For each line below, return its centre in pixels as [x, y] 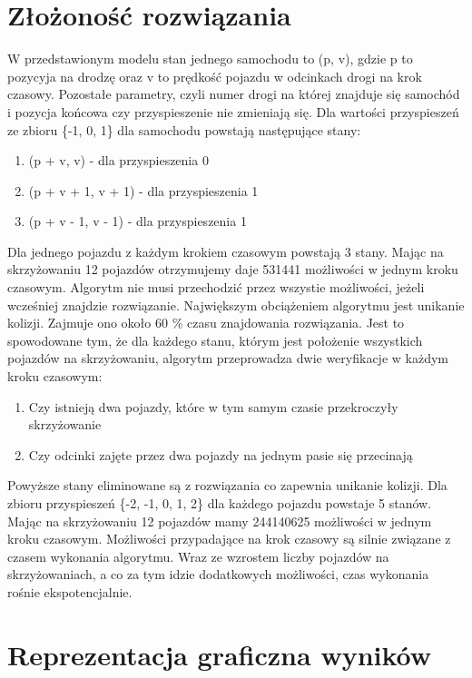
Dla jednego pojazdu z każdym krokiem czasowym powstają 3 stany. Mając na [226, 251]
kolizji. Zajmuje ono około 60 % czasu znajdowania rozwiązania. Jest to [206, 323]
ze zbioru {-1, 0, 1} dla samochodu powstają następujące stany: [184, 129]
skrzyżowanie [65, 424]
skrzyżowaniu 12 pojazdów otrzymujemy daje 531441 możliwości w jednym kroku [233, 269]
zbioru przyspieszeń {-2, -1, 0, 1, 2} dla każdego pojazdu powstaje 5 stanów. [220, 503]
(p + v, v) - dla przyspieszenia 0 [118, 160]
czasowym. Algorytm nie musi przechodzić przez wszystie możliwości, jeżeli [216, 287]
